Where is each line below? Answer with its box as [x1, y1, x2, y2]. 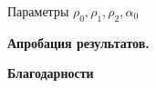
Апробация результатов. [7, 33, 150, 52]
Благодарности [7, 64, 94, 83]
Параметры [7, 2, 69, 20]
